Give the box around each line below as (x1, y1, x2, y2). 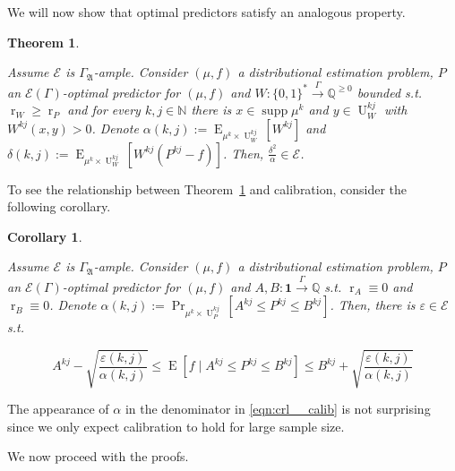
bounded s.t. (356, 82, 423, 101)
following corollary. (7, 197, 111, 216)
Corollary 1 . (7, 227, 82, 245)
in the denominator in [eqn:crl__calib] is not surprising (124, 399, 431, 418)
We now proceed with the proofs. (7, 447, 189, 466)
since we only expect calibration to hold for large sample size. (7, 416, 345, 435)
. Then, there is (330, 295, 416, 314)
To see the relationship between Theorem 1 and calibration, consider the (7, 179, 408, 198)
